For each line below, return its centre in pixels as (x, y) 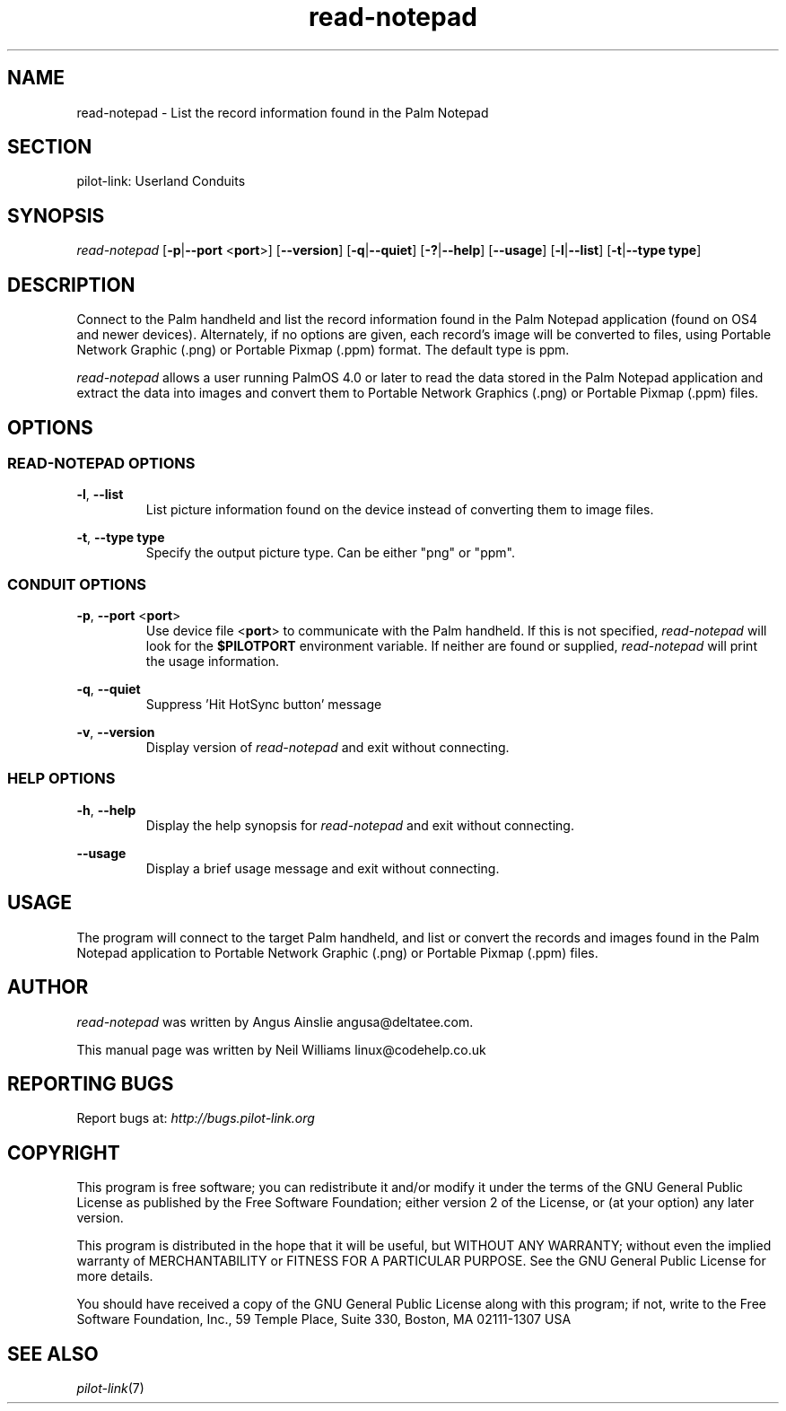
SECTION (50, 147)
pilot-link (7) (110, 1389)
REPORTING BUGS (91, 1083)
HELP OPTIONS (61, 779)
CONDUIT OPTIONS (77, 584)
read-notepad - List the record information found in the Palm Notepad (283, 112)
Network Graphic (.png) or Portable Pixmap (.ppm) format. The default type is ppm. (323, 350)
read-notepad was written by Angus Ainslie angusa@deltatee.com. (275, 1021)
